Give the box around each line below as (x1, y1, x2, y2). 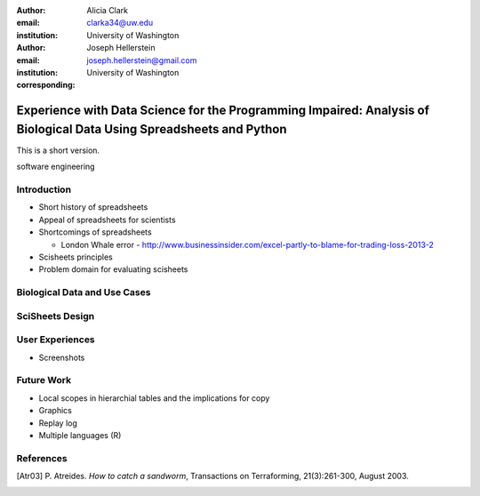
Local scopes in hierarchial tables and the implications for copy (38, 392, 270, 404)
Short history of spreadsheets (38, 202, 148, 212)
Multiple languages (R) (38, 429, 122, 440)
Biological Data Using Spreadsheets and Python (16, 121, 288, 137)
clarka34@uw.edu (86, 18, 154, 28)
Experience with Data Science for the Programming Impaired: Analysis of (16, 103, 430, 118)
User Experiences (16, 333, 95, 346)
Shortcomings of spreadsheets (38, 227, 152, 237)
